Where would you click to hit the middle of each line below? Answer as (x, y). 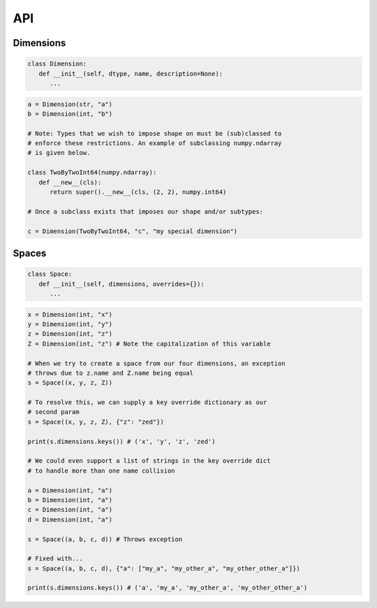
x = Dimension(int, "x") (70, 314)
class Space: (50, 274)
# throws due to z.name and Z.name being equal (110, 373)
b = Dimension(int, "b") (70, 114)
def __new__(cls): (70, 182)
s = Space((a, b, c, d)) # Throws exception (105, 539)
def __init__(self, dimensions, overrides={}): (122, 284)
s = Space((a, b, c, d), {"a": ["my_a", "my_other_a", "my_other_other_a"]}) (164, 568)
